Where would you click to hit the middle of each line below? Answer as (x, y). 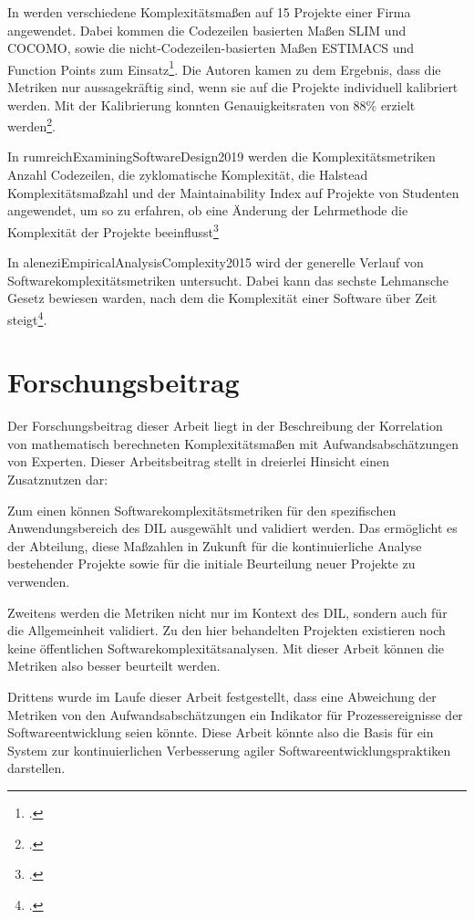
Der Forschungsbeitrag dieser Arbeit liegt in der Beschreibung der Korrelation (225, 426)
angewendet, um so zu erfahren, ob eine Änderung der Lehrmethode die (208, 210)
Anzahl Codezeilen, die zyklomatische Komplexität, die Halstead (188, 175)
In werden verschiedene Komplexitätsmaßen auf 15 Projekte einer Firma (209, 12)
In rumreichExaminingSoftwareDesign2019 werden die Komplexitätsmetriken (222, 157)
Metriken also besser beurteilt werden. (114, 666)
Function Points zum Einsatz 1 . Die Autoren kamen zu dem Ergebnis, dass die (224, 68)
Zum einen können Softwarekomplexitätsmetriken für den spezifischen (202, 510)
